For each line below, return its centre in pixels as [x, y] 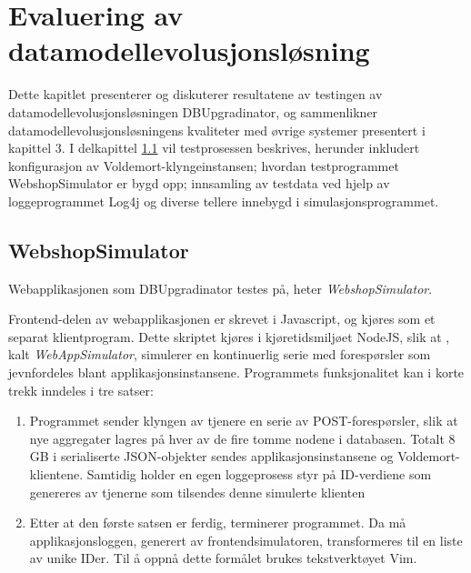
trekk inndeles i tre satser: [81, 390]
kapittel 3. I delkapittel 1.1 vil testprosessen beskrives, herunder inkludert [214, 148]
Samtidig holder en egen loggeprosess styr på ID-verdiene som [259, 474]
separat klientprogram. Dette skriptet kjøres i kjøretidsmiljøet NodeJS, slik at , [229, 336]
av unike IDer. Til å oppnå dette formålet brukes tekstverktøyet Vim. [223, 558]
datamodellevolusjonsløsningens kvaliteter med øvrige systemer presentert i [217, 130]
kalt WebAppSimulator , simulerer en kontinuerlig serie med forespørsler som [220, 354]
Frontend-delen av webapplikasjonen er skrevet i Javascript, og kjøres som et [222, 319]
